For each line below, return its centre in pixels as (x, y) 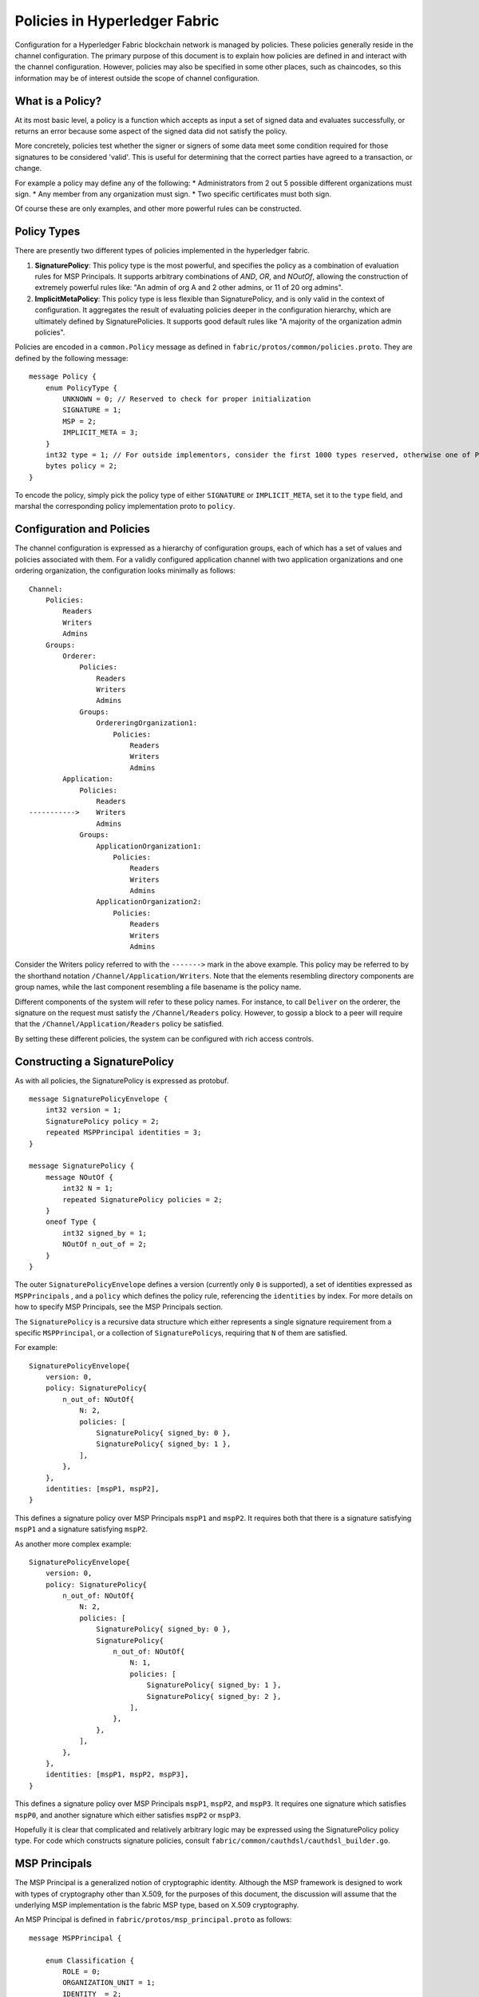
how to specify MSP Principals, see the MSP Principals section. (119, 1307)
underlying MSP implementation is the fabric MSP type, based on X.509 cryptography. (157, 1904)
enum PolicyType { (81, 388)
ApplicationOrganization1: (149, 846)
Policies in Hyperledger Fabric (117, 21)
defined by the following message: (71, 358)
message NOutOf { (79, 1177)
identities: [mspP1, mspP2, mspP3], (117, 1775)
